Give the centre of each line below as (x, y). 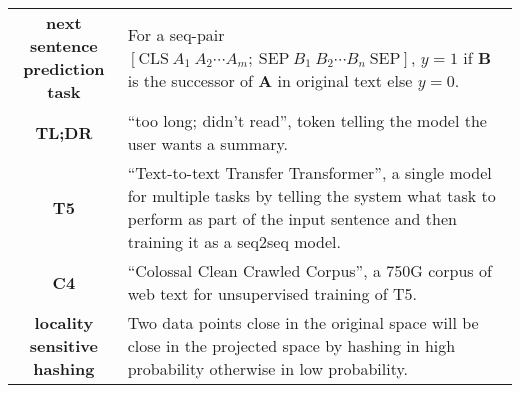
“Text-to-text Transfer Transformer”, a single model (309, 172)
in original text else (345, 80)
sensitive (63, 345)
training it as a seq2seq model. (234, 241)
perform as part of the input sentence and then (292, 218)
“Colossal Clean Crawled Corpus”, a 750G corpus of (309, 270)
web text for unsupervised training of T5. (272, 293)
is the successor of (190, 80)
